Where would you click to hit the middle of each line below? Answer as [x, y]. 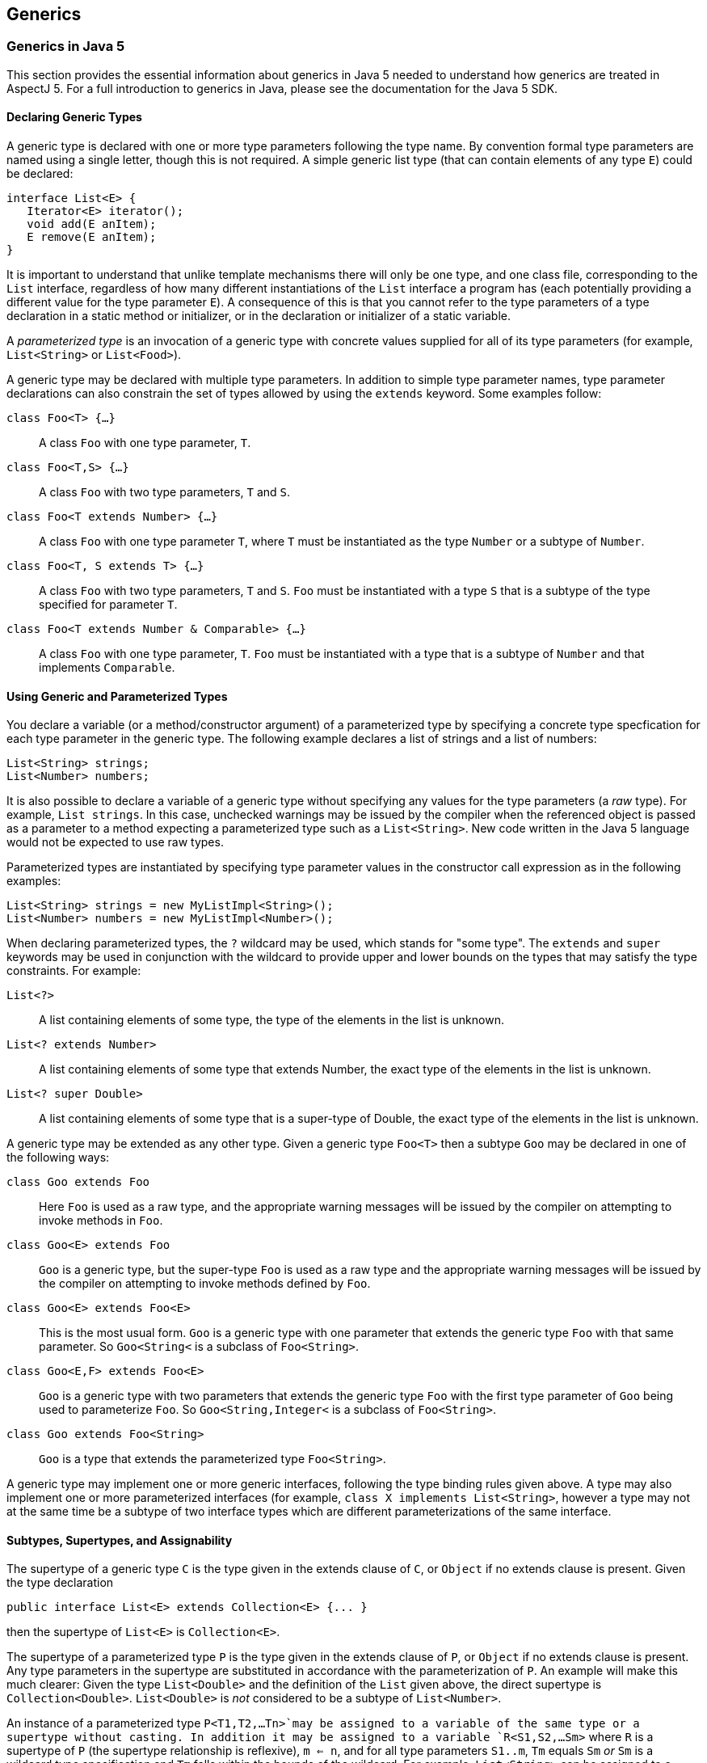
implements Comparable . [107, 668]
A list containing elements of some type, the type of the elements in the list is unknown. [271, 1020]
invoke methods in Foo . [101, 1221]
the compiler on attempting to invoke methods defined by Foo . [205, 1284]
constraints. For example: [74, 971]
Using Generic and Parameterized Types [117, 696]
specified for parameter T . [108, 605]
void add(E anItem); [92, 224]
